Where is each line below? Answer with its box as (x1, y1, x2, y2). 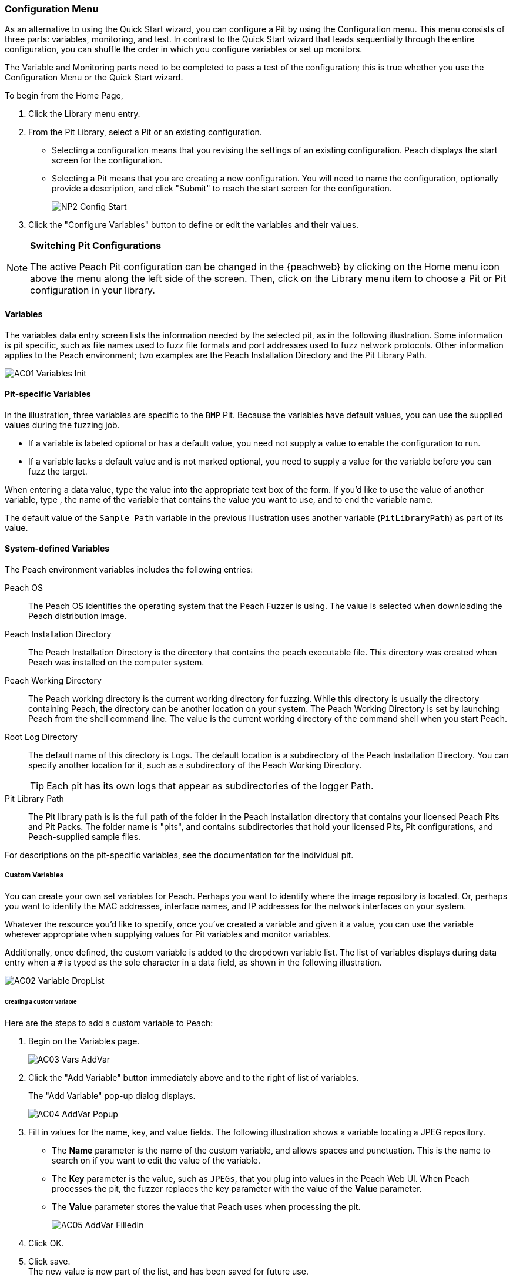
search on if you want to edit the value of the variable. (52, 1155, 260, 1165)
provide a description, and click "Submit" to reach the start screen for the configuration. (52, 183, 392, 194)
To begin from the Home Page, (5, 90, 123, 101)
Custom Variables (5, 871, 64, 880)
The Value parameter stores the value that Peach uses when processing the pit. (52, 1201, 361, 1212)
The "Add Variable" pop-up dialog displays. (28, 1090, 196, 1101)
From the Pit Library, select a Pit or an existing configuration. (28, 127, 262, 137)
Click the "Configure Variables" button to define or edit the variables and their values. (28, 220, 359, 230)
